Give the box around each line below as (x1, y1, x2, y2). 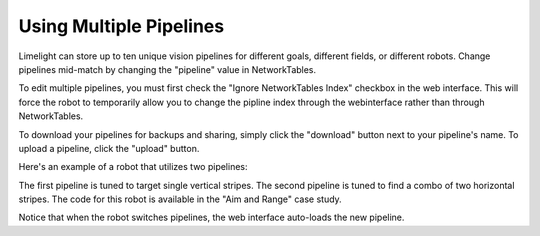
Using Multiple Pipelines (18, 15, 225, 37)
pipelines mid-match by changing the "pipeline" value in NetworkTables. (18, 63, 317, 75)
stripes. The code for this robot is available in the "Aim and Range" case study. (18, 193, 342, 205)
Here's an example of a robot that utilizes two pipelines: (18, 161, 249, 173)
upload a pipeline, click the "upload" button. (18, 142, 200, 154)
